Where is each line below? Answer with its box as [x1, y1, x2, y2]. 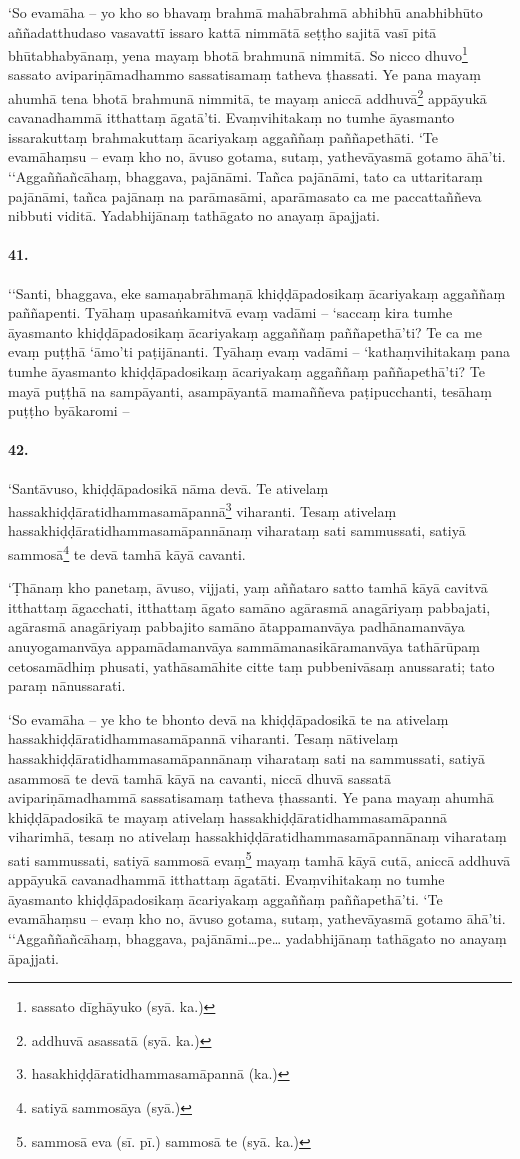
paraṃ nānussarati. [8, 675, 126, 696]
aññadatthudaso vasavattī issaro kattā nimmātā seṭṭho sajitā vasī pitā [8, 21, 437, 42]
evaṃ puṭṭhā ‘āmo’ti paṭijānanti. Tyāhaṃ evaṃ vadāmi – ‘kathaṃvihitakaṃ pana [8, 341, 511, 362]
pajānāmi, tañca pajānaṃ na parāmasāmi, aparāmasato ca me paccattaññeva [8, 185, 482, 206]
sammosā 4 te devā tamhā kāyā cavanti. [8, 541, 246, 564]
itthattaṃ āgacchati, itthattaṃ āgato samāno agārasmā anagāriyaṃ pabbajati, [8, 596, 491, 617]
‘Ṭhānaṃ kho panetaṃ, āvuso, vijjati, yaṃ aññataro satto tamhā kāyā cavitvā [8, 577, 488, 598]
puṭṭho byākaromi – [8, 400, 130, 421]
